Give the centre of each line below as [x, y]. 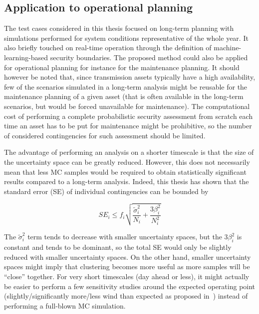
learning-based [26, 57]
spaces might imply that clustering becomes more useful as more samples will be [127, 266]
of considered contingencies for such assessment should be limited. [105, 135]
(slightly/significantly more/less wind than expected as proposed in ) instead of [126, 296]
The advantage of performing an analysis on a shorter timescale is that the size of [129, 152]
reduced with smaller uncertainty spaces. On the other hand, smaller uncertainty [128, 257]
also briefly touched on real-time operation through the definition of [108, 48]
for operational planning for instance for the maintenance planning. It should [122, 67]
